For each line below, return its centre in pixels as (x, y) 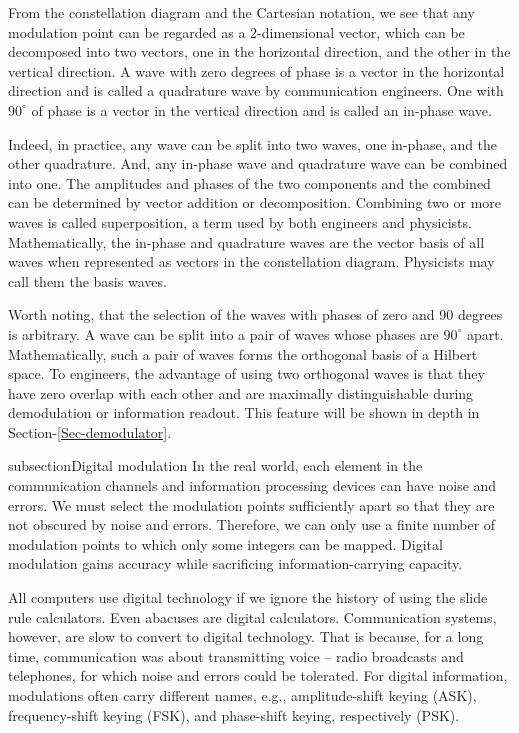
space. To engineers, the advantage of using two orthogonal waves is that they (246, 373)
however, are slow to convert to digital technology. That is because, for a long (246, 636)
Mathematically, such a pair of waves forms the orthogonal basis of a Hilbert (243, 353)
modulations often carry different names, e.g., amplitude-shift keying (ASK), (242, 695)
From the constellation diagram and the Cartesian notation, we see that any (241, 12)
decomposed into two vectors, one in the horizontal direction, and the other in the (259, 51)
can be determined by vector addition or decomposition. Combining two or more (254, 202)
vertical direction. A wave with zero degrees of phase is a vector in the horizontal (256, 70)
